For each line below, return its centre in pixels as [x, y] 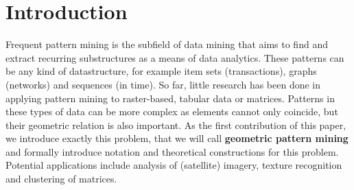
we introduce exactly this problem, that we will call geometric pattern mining [177, 138]
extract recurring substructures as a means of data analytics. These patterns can [175, 57]
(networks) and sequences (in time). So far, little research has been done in [163, 84]
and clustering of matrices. [61, 179]
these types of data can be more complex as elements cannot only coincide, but [172, 111]
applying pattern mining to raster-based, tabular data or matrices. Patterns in [170, 98]
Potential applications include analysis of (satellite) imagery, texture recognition [174, 165]
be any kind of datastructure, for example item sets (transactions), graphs [161, 71]
